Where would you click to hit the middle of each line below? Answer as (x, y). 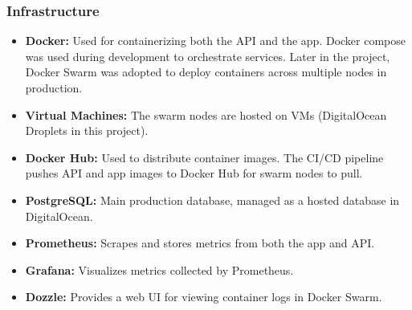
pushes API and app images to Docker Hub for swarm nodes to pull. (194, 173)
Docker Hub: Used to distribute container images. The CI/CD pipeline (204, 157)
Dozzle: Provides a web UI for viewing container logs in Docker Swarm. (204, 297)
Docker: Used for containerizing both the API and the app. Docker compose (215, 41)
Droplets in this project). (87, 131)
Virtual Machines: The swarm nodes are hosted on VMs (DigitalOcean (206, 114)
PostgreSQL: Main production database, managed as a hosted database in (212, 200)
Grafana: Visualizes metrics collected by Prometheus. (159, 269)
